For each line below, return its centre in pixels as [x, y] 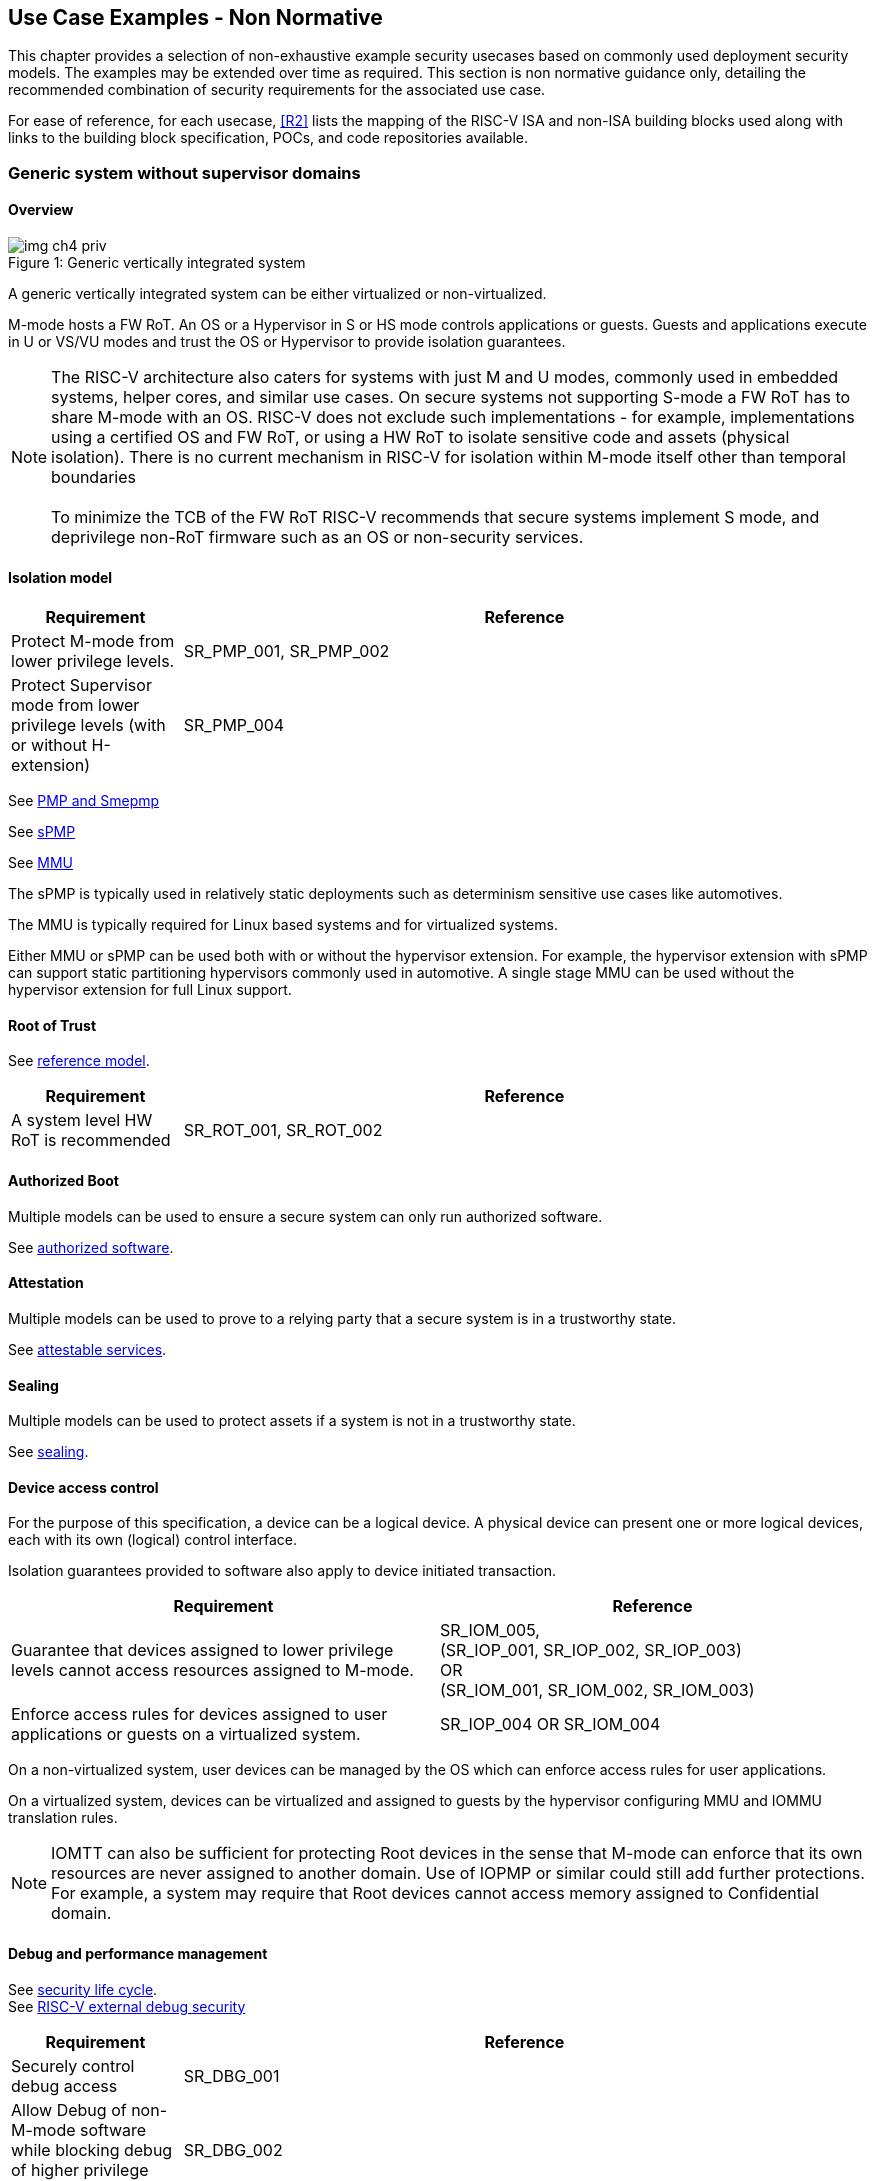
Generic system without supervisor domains [184, 172]
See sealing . [48, 1452]
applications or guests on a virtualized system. [186, 1734]
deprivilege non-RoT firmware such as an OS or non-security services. [317, 537]
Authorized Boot [63, 1181]
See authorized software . [91, 1247]
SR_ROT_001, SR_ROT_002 [283, 1130]
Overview [41, 210]
